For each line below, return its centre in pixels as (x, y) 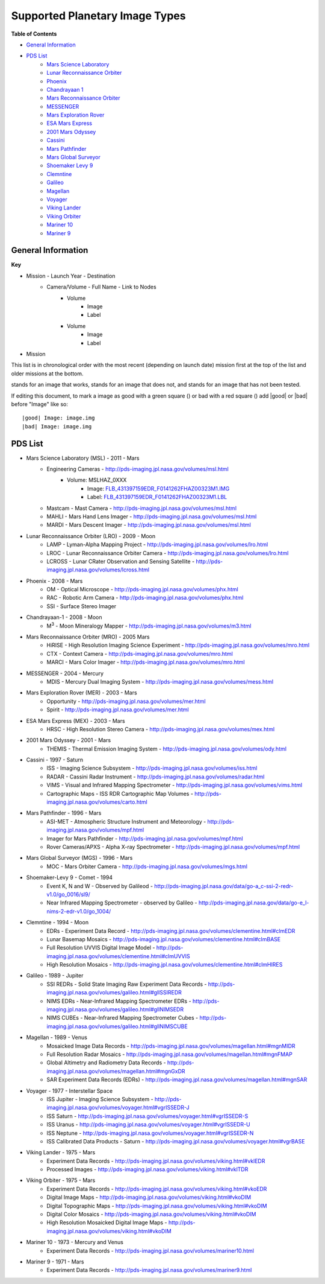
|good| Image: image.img (58, 418)
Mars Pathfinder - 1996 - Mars (64, 813)
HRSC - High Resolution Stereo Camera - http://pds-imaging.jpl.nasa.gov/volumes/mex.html (161, 729)
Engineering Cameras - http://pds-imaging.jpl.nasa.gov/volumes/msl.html (138, 469)
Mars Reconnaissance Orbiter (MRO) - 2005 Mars (88, 637)
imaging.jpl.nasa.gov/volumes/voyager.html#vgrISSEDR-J (118, 1108)
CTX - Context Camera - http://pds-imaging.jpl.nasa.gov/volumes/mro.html (140, 653)
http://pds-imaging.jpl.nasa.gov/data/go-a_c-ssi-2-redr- (224, 886)
